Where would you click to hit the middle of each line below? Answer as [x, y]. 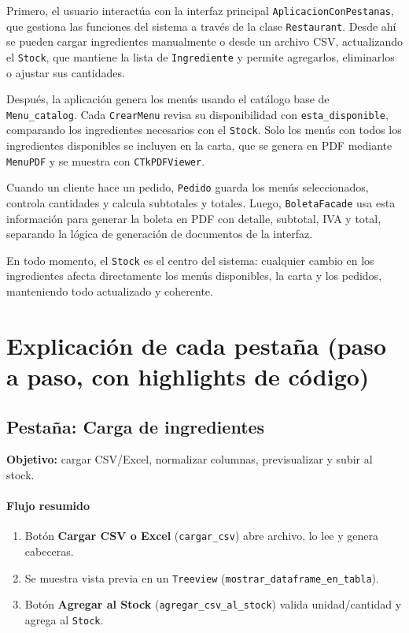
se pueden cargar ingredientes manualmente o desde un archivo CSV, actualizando [204, 41]
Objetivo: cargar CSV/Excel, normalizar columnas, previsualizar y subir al [190, 459]
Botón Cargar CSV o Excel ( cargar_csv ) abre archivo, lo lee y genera [201, 536]
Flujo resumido [48, 506]
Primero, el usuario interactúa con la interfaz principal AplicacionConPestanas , [200, 10]
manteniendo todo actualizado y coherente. [110, 291]
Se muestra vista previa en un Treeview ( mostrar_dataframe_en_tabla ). [202, 577]
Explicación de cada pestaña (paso [197, 345]
